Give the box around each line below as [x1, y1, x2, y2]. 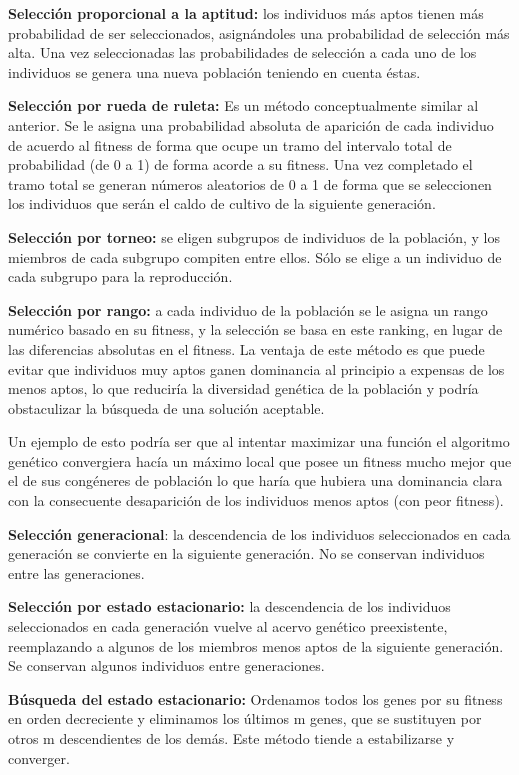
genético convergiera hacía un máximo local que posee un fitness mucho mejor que [8, 450, 512, 471]
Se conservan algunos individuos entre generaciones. [8, 655, 325, 676]
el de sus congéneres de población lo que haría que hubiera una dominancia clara [8, 470, 503, 491]
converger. [8, 747, 70, 768]
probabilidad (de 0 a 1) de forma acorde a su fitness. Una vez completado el [8, 154, 473, 175]
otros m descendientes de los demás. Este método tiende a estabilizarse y [8, 728, 455, 748]
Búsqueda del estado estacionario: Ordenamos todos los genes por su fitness [8, 688, 503, 709]
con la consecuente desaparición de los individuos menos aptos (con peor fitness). [8, 490, 504, 511]
